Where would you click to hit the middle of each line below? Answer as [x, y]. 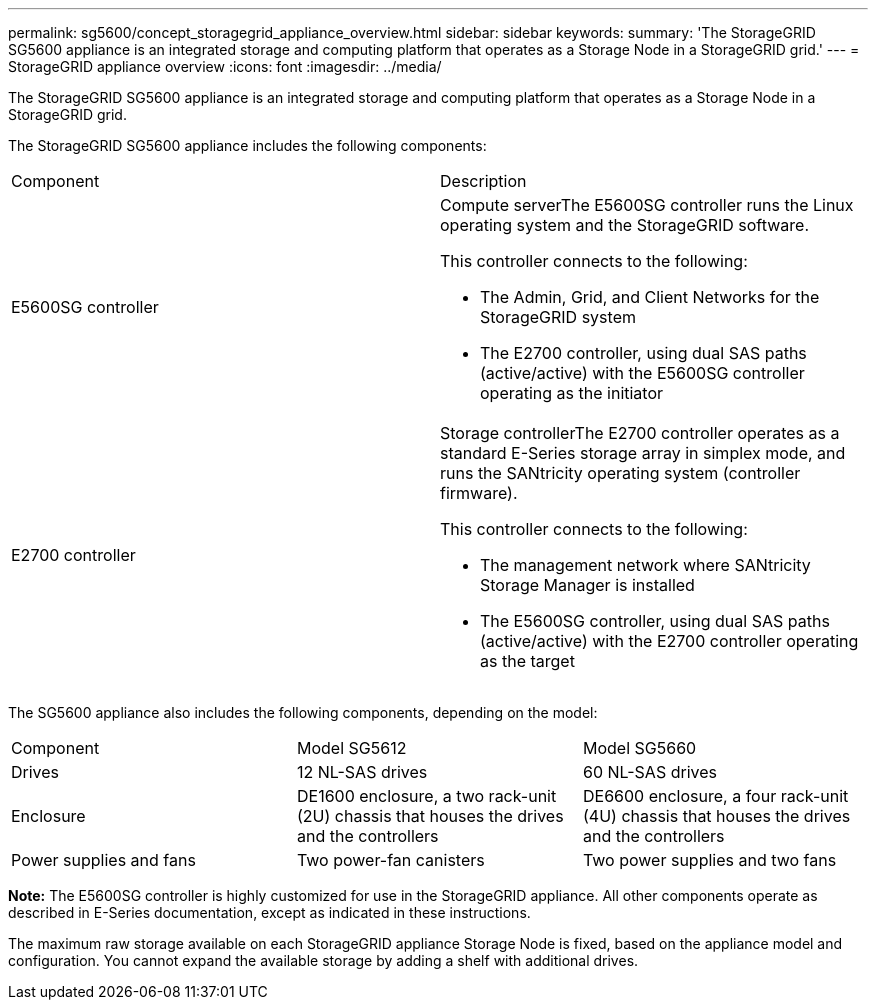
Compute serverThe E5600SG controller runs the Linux [647, 205]
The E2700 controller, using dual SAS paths [643, 353]
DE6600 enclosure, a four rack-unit [715, 796]
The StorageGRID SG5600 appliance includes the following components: [247, 145]
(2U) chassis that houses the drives [430, 816]
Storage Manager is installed [587, 585]
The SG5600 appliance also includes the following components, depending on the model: [303, 712]
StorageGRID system [558, 317]
